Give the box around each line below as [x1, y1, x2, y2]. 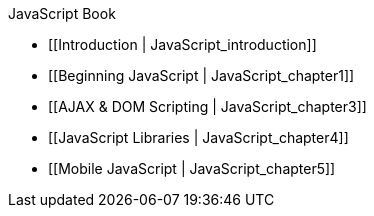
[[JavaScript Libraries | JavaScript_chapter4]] [48, 129, 349, 146]
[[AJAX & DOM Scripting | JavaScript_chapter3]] [48, 98, 367, 115]
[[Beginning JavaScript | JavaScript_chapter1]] [48, 67, 355, 84]
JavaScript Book [8, 5, 116, 22]
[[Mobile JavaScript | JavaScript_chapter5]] [48, 160, 336, 177]
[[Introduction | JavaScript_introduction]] [48, 36, 317, 53]
